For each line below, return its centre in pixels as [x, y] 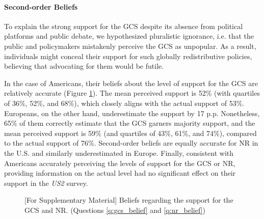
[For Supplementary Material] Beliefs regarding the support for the [129, 200]
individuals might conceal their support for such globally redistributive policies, [128, 56]
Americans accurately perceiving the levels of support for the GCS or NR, [120, 163]
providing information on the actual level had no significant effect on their [120, 173]
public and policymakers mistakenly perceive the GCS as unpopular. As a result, [130, 46]
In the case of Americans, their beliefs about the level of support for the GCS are [131, 83]
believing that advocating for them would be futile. [84, 66]
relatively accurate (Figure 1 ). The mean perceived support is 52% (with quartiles [132, 93]
